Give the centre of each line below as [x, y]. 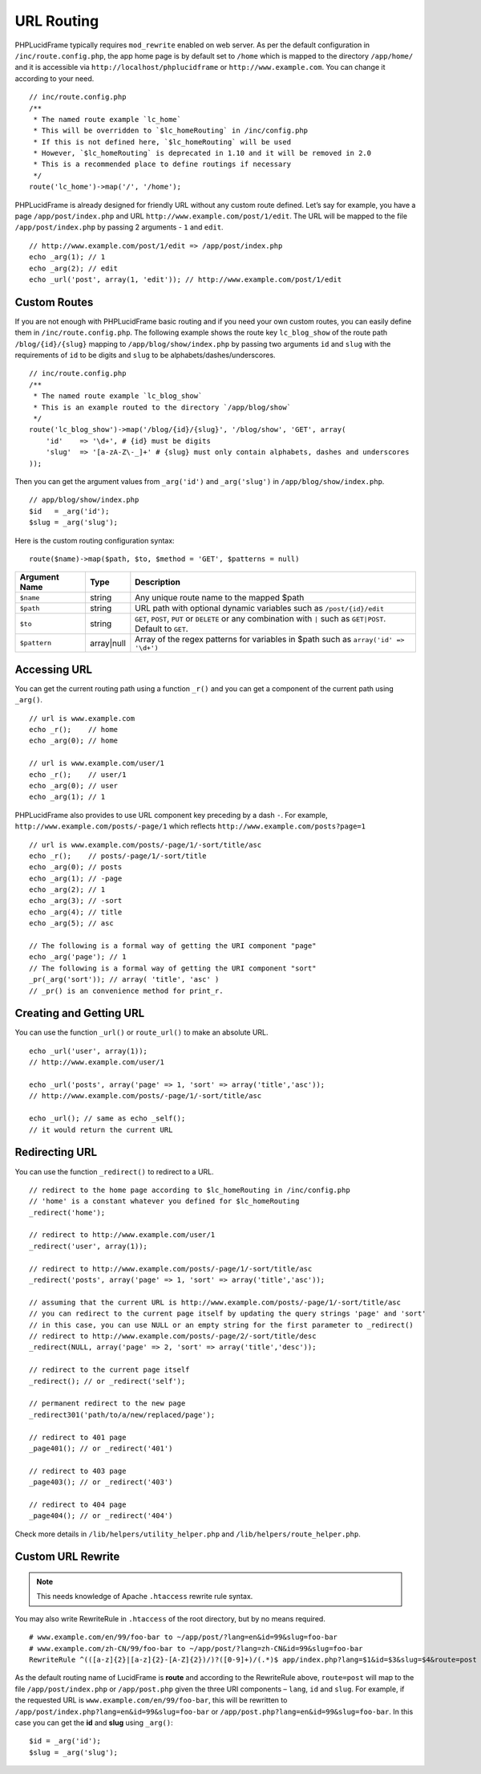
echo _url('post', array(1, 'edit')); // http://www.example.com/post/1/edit [186, 279]
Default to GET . [162, 629]
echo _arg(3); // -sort [76, 901]
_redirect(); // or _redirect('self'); [107, 1381]
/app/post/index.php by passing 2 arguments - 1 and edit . [119, 227]
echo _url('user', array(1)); [89, 1051]
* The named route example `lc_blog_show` [118, 396]
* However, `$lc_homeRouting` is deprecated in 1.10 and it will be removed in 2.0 [202, 153]
